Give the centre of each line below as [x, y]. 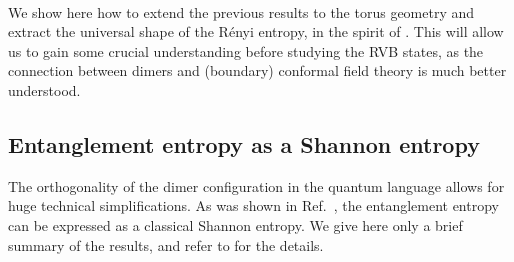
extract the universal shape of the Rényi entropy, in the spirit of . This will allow [256, 31]
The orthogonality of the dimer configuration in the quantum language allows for [256, 185]
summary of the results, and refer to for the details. [166, 244]
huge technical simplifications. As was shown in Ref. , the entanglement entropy [253, 205]
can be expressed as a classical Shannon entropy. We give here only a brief [235, 224]
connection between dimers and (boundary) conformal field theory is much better [257, 70]
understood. [44, 89]
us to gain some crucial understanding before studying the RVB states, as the [246, 50]
